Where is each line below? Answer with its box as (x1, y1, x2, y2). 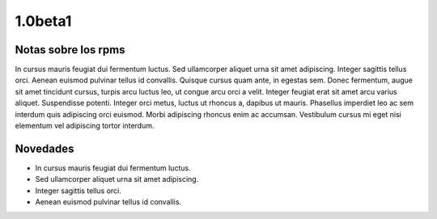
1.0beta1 (15, 12, 72, 30)
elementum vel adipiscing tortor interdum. (15, 121, 155, 131)
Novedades (15, 141, 74, 155)
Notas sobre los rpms (15, 43, 125, 57)
